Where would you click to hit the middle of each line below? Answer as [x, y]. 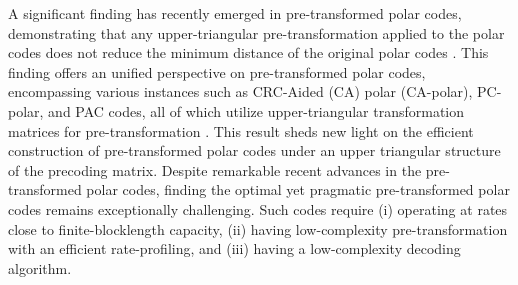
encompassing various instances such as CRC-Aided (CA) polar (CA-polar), [240, 91]
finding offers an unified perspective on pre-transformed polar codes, [217, 71]
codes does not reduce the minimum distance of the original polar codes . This [248, 52]
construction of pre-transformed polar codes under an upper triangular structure [254, 150]
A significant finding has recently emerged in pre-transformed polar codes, [235, 13]
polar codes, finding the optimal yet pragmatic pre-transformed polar [298, 189]
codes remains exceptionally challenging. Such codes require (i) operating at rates [258, 208]
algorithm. [40, 267]
